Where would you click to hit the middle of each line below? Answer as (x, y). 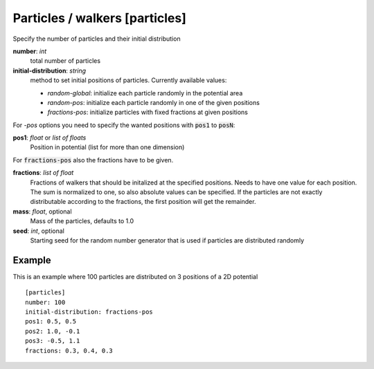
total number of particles (65, 61)
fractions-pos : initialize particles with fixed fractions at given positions (148, 112)
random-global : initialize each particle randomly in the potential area (145, 93)
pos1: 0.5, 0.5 (51, 322)
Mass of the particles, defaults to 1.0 (82, 221)
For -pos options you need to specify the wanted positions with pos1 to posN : (124, 125)
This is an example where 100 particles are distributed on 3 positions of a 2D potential (135, 276)
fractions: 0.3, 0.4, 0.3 (69, 350)
